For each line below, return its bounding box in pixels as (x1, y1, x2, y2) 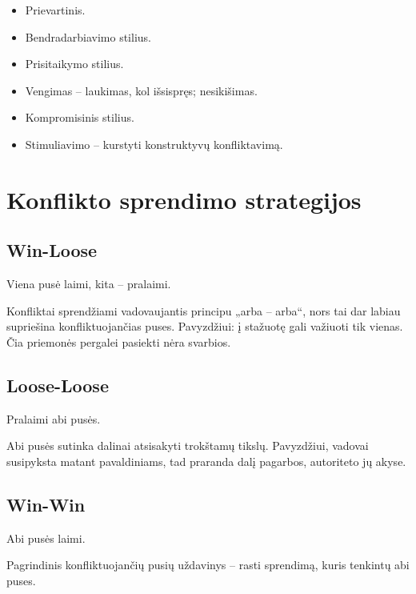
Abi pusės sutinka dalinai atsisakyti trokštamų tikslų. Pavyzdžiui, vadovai (6, 437, 369, 454)
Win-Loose (6, 238, 98, 263)
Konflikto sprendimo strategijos (6, 183, 362, 215)
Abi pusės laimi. (6, 529, 86, 546)
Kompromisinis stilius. (25, 109, 134, 126)
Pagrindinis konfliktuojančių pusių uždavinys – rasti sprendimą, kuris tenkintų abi (6, 556, 410, 573)
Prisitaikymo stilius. (25, 55, 124, 72)
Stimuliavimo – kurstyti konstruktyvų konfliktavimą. (25, 135, 283, 152)
